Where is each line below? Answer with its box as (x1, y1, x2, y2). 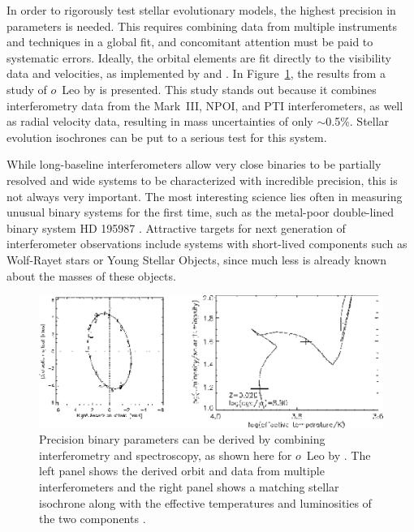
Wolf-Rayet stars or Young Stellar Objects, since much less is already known (6, 251, 386, 268)
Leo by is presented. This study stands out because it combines (62, 80, 377, 97)
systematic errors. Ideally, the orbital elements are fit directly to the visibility (6, 49, 391, 66)
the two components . (39, 510, 146, 527)
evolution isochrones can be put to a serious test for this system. (6, 128, 327, 145)
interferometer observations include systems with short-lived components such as (6, 235, 408, 252)
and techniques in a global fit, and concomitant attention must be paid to (6, 33, 373, 50)
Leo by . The (306, 446, 371, 463)
